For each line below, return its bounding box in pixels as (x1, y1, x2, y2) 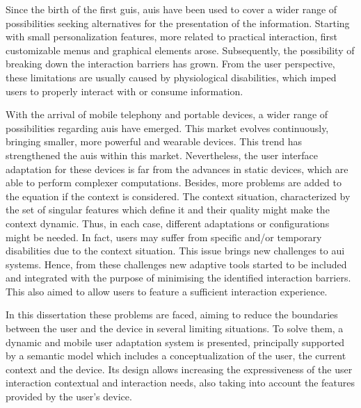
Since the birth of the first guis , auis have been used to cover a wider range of (6, 2, 337, 16)
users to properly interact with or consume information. (6, 83, 243, 98)
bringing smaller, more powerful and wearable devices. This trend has (6, 134, 302, 149)
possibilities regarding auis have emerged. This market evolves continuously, (6, 120, 329, 135)
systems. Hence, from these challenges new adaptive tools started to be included (6, 256, 347, 271)
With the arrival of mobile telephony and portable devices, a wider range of (6, 107, 328, 122)
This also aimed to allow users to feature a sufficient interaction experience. (6, 284, 328, 298)
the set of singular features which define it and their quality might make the (6, 202, 330, 217)
